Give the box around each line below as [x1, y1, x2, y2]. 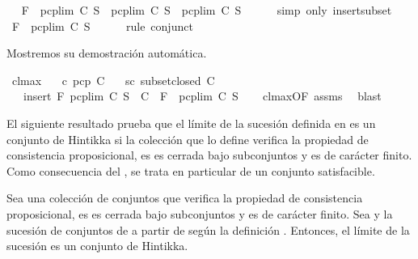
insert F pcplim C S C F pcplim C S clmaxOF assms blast [23, 87, 382, 104]
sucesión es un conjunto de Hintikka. [6, 237, 188, 254]
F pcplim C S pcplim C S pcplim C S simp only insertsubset [21, 2, 392, 18]
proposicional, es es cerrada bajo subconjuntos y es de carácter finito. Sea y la [6, 205, 393, 222]
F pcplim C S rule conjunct [11, 17, 193, 34]
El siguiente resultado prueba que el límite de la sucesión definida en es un [6, 114, 376, 131]
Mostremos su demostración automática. [6, 45, 207, 62]
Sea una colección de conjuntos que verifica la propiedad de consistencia [6, 189, 363, 206]
